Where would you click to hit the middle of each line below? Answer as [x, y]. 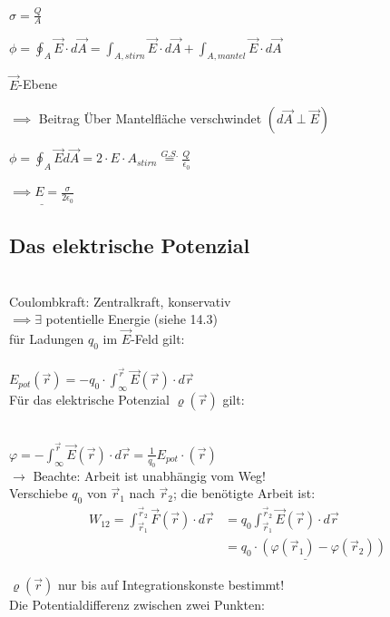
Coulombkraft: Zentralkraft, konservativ [120, 301]
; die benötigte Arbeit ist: [244, 493]
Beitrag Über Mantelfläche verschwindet [150, 118]
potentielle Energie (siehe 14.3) [132, 319]
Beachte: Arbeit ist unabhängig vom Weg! [149, 475]
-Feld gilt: [158, 338]
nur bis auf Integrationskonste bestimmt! [171, 584]
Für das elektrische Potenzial [89, 400]
